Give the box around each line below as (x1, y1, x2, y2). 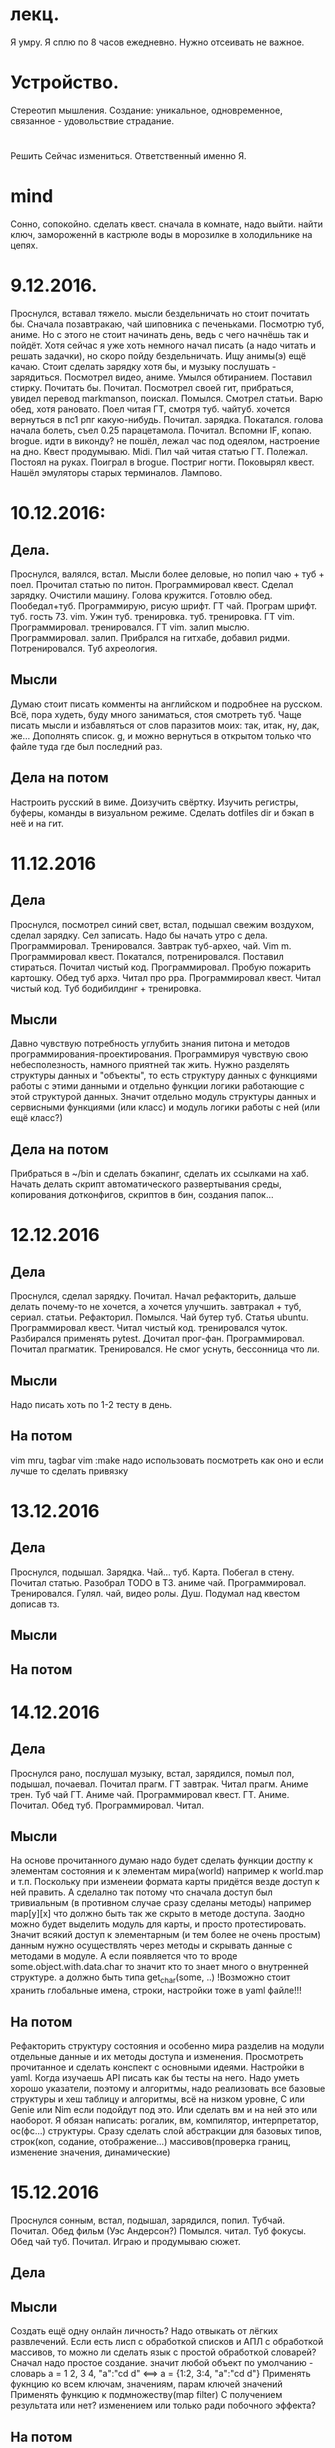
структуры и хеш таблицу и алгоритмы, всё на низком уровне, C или (10, 2093, 305, 2105)
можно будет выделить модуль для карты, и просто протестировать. (10, 1918, 307, 1930)
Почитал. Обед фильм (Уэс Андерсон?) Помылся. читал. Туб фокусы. (10, 2224, 307, 2237)
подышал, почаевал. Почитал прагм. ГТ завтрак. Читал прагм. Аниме (10, 1778, 309, 1790)
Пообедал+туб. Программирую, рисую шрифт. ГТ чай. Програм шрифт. (10, 599, 318, 612)
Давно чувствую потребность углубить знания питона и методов (10, 1038, 290, 1050)
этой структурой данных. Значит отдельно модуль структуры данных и (10, 1091, 317, 1103)
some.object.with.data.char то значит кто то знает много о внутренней (10, 1961, 309, 1973)
